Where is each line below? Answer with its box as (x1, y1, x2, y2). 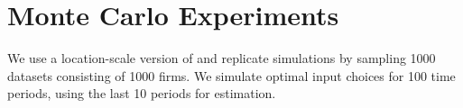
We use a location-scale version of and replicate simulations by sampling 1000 (7, 49, 436, 67)
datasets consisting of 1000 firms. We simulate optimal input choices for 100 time (7, 66, 456, 85)
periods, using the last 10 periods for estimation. (7, 84, 276, 103)
